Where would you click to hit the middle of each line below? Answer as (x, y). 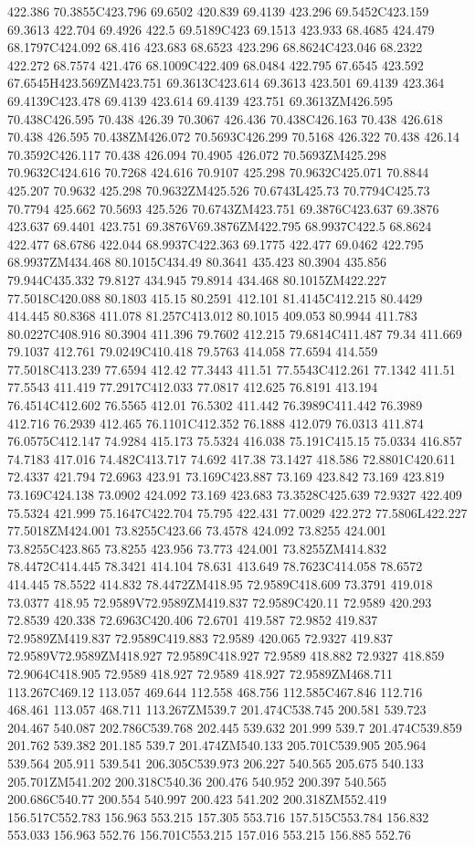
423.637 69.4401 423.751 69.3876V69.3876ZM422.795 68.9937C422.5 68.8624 (220, 226)
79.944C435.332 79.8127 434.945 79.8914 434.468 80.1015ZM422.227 (197, 279)
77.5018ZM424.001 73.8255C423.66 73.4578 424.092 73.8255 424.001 (197, 530)
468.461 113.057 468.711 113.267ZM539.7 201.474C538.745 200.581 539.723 (217, 709)
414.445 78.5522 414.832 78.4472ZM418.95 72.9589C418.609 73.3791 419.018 (220, 584)
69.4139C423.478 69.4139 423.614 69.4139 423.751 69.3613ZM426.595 (200, 100)
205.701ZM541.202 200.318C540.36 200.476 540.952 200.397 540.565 (197, 781)
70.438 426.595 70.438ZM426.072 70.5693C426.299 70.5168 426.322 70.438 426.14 (234, 137)
